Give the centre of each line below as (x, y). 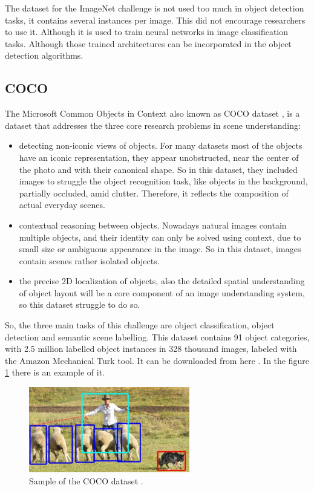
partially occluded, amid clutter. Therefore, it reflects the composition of (154, 193)
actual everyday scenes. (62, 205)
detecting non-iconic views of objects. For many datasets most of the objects (161, 145)
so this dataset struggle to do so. (80, 304)
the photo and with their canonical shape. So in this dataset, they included (158, 169)
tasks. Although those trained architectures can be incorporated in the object (148, 43)
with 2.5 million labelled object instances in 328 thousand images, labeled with (151, 349)
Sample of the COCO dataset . (86, 480)
